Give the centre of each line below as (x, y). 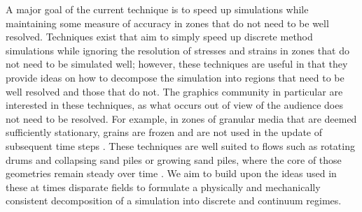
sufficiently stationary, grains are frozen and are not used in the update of (164, 132)
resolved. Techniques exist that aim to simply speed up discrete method (159, 37)
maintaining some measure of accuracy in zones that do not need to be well (167, 23)
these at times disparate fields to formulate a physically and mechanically (163, 187)
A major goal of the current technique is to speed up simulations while (157, 9)
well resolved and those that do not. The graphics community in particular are (174, 91)
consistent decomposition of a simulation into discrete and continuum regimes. (174, 200)
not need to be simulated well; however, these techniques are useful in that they (177, 64)
